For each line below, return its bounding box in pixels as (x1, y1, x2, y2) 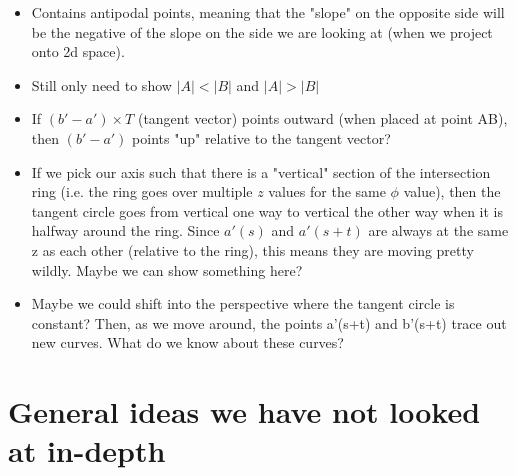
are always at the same (368, 220, 509, 241)
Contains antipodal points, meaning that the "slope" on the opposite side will (31, 2, 505, 22)
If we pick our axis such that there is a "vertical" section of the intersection (31, 161, 491, 182)
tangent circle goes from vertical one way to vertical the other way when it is (31, 200, 504, 221)
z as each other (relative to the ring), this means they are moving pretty (31, 239, 474, 260)
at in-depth (8, 430, 166, 471)
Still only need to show (31, 74, 172, 95)
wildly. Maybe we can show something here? (31, 259, 303, 280)
